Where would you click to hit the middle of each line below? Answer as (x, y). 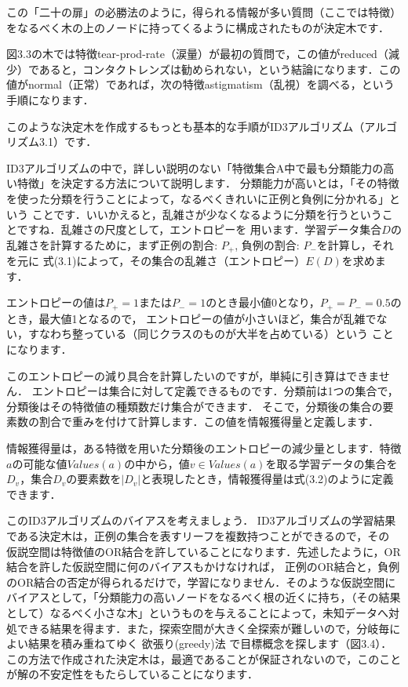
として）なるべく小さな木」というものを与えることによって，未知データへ (198, 612)
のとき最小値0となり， (263, 302)
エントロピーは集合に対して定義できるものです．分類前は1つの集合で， (215, 391)
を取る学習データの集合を (331, 463)
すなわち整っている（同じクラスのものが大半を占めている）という (198, 334)
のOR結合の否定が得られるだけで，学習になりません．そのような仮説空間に (201, 582)
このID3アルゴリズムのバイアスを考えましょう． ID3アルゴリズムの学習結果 (201, 520)
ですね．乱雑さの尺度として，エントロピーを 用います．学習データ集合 (199, 229)
